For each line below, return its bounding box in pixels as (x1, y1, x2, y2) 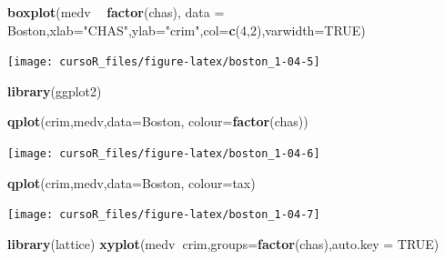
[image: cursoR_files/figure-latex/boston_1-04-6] (7, 147, 320, 161)
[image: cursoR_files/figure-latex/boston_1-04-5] (7, 55, 320, 69)
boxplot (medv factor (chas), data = (7, 3, 225, 21)
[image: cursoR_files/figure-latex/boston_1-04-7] (7, 208, 320, 222)
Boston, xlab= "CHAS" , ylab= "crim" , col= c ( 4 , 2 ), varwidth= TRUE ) (7, 20, 366, 39)
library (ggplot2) (7, 81, 102, 100)
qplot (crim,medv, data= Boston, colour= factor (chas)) (7, 112, 308, 131)
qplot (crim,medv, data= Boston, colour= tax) (7, 173, 256, 192)
